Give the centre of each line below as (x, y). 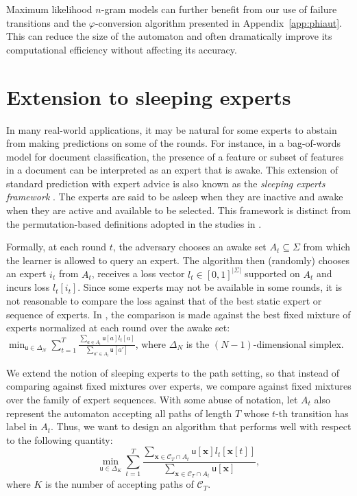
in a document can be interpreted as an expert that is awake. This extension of (172, 170)
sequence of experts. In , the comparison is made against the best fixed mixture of (178, 314)
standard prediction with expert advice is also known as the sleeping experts (166, 183)
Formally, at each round (57, 247)
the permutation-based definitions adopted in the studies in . (134, 223)
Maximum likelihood (49, 9)
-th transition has (312, 413)
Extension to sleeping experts (149, 96)
